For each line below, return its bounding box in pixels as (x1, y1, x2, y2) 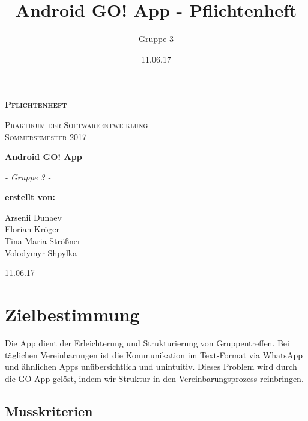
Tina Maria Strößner (5, 235, 81, 247)
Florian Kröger (5, 223, 59, 235)
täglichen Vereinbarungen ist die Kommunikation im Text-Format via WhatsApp (5, 348, 303, 361)
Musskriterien (5, 401, 93, 420)
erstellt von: (5, 191, 56, 203)
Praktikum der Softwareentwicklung (5, 118, 148, 131)
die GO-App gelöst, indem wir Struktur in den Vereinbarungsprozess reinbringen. (5, 372, 304, 384)
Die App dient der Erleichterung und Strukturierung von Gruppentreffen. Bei (5, 336, 289, 349)
